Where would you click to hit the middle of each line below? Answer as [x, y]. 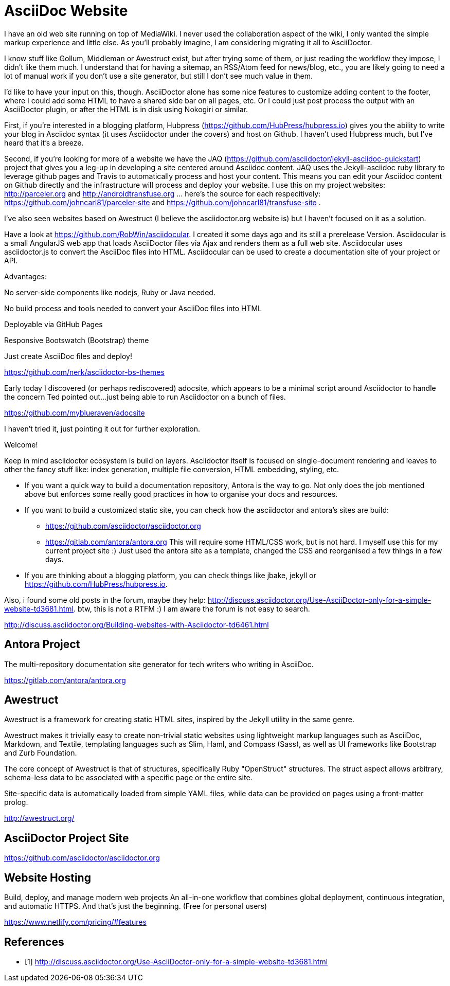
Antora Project [42, 644]
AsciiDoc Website [66, 11]
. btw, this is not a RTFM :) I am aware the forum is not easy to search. [192, 608]
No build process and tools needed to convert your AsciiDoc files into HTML [133, 308]
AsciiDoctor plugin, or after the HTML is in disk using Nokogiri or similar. [126, 109]
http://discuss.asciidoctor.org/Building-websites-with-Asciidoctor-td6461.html [137, 624]
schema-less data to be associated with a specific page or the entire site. [128, 778]
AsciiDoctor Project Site [67, 838]
